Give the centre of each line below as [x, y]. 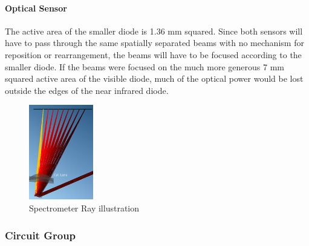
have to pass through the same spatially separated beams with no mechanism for [154, 43]
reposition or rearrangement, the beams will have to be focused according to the [153, 54]
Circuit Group [41, 235]
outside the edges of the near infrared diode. [87, 90]
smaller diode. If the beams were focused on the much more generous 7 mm [145, 66]
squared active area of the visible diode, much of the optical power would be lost [154, 78]
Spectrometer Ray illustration [84, 208]
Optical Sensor [36, 8]
